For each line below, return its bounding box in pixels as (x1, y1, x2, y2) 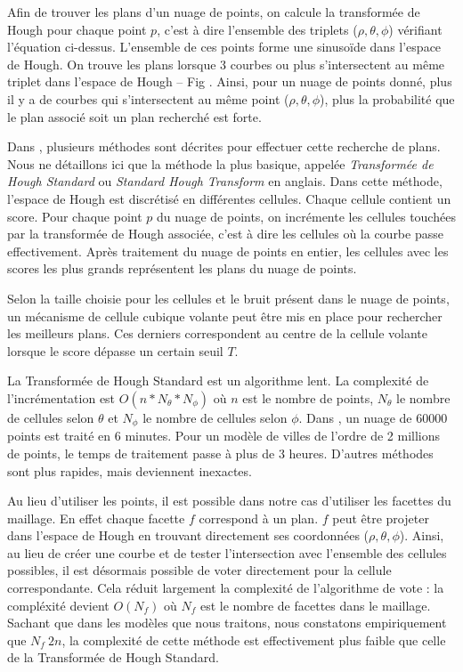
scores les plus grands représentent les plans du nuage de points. (7, 259, 357, 278)
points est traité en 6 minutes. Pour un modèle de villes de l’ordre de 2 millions (7, 426, 441, 445)
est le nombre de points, (242, 388, 374, 407)
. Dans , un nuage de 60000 (298, 408, 448, 426)
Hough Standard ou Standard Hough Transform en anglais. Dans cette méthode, (7, 172, 443, 190)
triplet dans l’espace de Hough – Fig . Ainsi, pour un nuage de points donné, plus (7, 72, 452, 91)
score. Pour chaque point (7, 206, 142, 225)
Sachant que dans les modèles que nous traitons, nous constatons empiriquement (7, 613, 447, 632)
